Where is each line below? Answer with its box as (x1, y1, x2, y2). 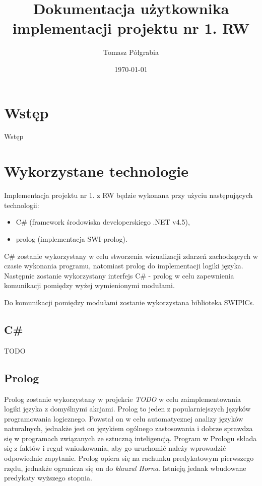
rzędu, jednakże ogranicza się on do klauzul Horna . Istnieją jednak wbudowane (4, 462, 246, 473)
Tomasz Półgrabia (103, 47, 159, 57)
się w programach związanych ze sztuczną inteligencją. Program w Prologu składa (4, 433, 257, 443)
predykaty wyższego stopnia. (4, 472, 92, 483)
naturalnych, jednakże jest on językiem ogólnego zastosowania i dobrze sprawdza (4, 423, 253, 434)
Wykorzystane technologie (4, 161, 189, 181)
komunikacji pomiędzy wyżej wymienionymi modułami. (4, 280, 175, 291)
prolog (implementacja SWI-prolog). (16, 233, 127, 244)
